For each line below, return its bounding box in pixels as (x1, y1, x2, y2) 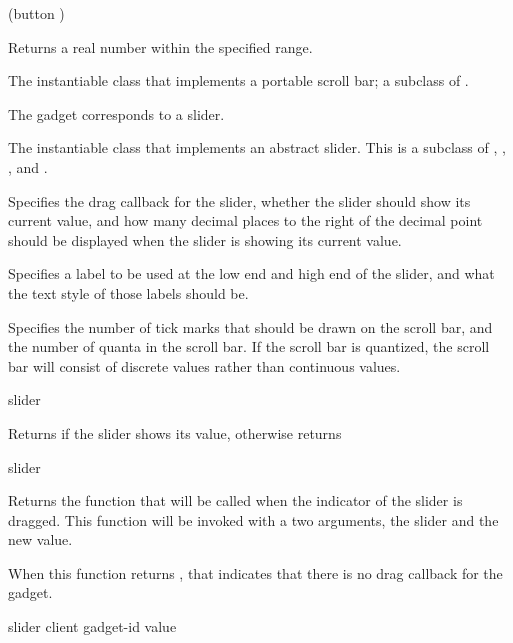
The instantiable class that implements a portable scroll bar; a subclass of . (8, 70, 469, 91)
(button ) (8, 3, 65, 23)
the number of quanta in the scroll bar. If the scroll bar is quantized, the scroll (8, 336, 490, 357)
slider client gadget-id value (8, 616, 177, 637)
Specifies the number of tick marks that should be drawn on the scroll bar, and (8, 316, 493, 337)
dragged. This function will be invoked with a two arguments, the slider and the (8, 509, 499, 530)
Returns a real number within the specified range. (8, 36, 313, 57)
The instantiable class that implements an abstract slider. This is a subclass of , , (8, 137, 506, 158)
